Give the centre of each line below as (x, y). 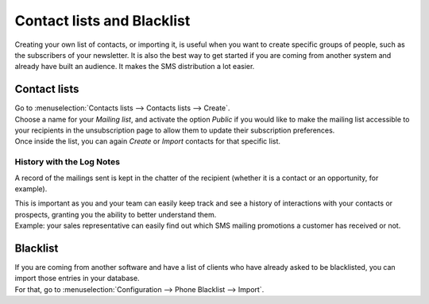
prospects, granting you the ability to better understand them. (116, 214)
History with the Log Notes (68, 162)
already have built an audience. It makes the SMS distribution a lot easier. (135, 67)
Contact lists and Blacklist (102, 21)
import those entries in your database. (77, 279)
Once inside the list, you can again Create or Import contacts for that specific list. (148, 141)
